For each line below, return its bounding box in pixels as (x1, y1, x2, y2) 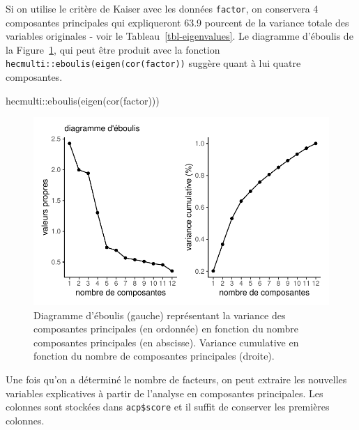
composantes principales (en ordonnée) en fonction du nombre (33, 321, 298, 336)
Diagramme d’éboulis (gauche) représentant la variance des (33, 307, 286, 322)
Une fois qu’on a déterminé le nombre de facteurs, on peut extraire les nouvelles (6, 372, 347, 387)
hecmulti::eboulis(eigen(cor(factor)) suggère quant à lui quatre (6, 56, 301, 70)
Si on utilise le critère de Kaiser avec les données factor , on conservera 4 (6, 1, 319, 15)
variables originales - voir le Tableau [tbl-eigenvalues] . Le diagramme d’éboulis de (6, 29, 353, 43)
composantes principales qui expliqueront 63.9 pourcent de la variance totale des (6, 15, 349, 29)
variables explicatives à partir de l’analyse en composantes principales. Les (6, 385, 323, 400)
